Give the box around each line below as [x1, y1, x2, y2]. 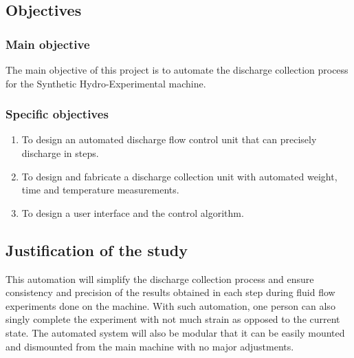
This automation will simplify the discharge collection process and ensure [5, 271, 314, 286]
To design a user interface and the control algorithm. [21, 205, 244, 220]
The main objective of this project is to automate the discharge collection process [5, 63, 349, 76]
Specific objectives [5, 105, 109, 123]
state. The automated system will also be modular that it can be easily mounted [5, 325, 345, 339]
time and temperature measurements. [21, 182, 179, 197]
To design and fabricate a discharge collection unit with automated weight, [21, 169, 338, 183]
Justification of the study [5, 239, 188, 260]
